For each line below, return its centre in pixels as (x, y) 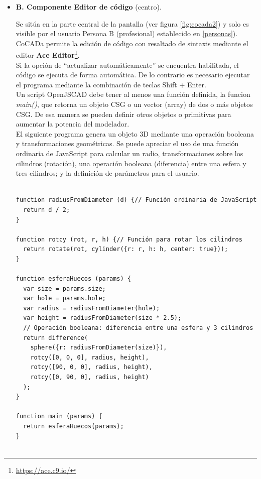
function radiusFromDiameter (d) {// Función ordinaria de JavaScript (136, 200)
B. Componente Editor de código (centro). (89, 7)
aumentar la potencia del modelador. (73, 124)
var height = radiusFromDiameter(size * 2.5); (102, 318)
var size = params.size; (64, 288)
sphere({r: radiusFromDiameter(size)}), (99, 348)
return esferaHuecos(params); (74, 426)
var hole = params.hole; (64, 298)
